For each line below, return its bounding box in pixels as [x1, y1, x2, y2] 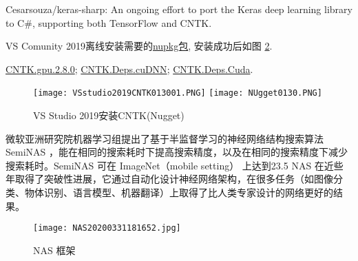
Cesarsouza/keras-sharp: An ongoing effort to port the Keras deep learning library [6, 2, 352, 16]
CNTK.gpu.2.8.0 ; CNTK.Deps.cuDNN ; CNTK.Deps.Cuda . [6, 61, 253, 76]
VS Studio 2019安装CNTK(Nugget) [33, 108, 185, 123]
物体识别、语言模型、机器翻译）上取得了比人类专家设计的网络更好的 [24, 185, 333, 199]
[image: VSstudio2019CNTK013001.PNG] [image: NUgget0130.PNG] [33, 88, 322, 98]
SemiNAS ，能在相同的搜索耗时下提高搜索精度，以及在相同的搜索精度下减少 [6, 145, 348, 159]
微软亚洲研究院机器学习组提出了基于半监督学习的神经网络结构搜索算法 [6, 131, 324, 145]
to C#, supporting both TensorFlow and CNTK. [6, 15, 212, 30]
